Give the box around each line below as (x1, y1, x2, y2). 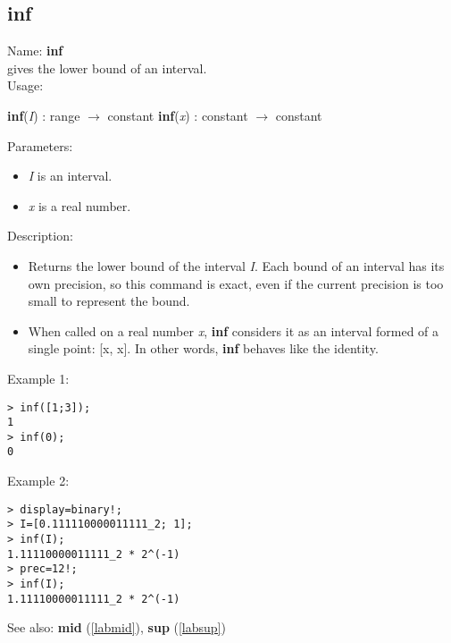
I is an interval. (28, 166, 113, 185)
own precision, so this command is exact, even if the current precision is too (28, 274, 444, 292)
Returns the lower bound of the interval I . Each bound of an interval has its (28, 256, 445, 275)
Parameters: (7, 136, 73, 155)
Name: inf (7, 41, 63, 60)
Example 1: (7, 368, 70, 387)
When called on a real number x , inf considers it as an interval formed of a (28, 321, 439, 340)
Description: (7, 226, 73, 245)
